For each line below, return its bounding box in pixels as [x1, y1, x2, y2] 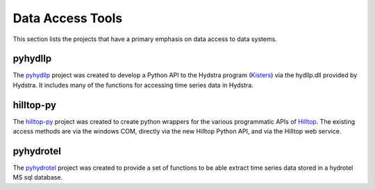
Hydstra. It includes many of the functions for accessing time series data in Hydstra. [12, 81, 253, 89]
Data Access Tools [12, 10, 123, 26]
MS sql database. [12, 173, 62, 182]
